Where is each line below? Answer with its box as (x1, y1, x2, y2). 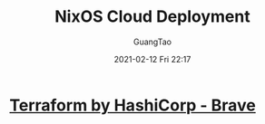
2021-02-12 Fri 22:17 (113, 53, 191, 64)
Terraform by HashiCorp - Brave (9, 95, 256, 115)
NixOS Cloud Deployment (54, 6, 251, 27)
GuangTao (132, 36, 172, 47)
